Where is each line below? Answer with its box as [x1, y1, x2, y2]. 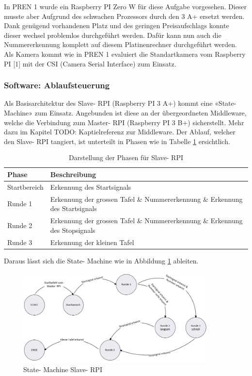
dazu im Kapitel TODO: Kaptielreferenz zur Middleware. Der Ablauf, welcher [4, 127, 236, 137]
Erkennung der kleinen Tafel [50, 237, 134, 247]
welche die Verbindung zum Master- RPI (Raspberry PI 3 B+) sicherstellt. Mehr [4, 117, 244, 127]
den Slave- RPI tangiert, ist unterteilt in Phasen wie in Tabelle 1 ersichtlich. [4, 136, 230, 146]
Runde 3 [7, 237, 32, 247]
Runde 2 [7, 220, 32, 230]
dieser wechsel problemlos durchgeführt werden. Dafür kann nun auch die [4, 30, 221, 40]
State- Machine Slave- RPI [23, 364, 102, 375]
